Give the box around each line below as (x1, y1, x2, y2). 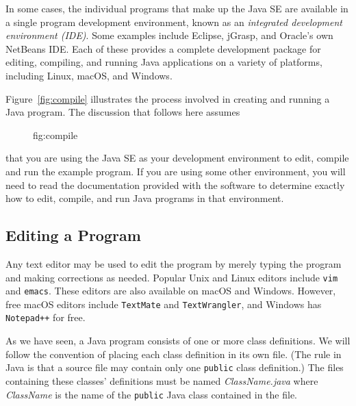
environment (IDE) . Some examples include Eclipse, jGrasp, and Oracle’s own (5, 28, 333, 42)
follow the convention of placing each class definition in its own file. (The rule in (5, 346, 342, 361)
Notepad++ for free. (5, 310, 86, 325)
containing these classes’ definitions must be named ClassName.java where (5, 373, 318, 388)
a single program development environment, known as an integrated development (5, 14, 343, 29)
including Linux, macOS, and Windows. (5, 68, 173, 82)
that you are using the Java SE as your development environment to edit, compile (5, 151, 349, 165)
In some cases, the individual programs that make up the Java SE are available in (5, 1, 348, 15)
